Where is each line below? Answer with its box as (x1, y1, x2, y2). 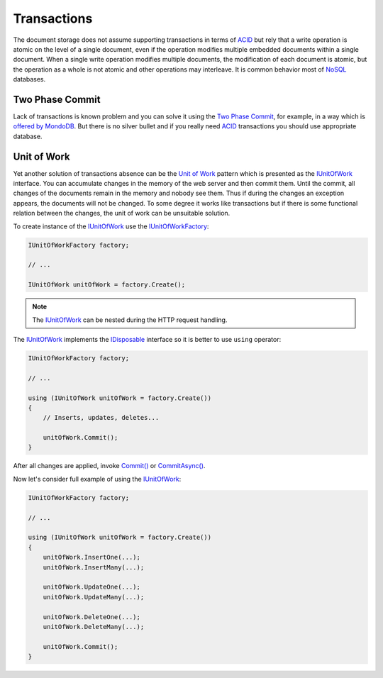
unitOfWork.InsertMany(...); (43, 563, 145, 571)
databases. (13, 75, 46, 84)
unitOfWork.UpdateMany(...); (43, 593, 145, 601)
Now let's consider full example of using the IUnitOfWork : (13, 474, 182, 483)
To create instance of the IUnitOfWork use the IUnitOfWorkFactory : (13, 222, 209, 230)
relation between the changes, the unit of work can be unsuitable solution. (13, 209, 231, 218)
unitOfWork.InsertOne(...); (43, 553, 141, 562)
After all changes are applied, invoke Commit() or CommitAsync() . (13, 462, 206, 470)
